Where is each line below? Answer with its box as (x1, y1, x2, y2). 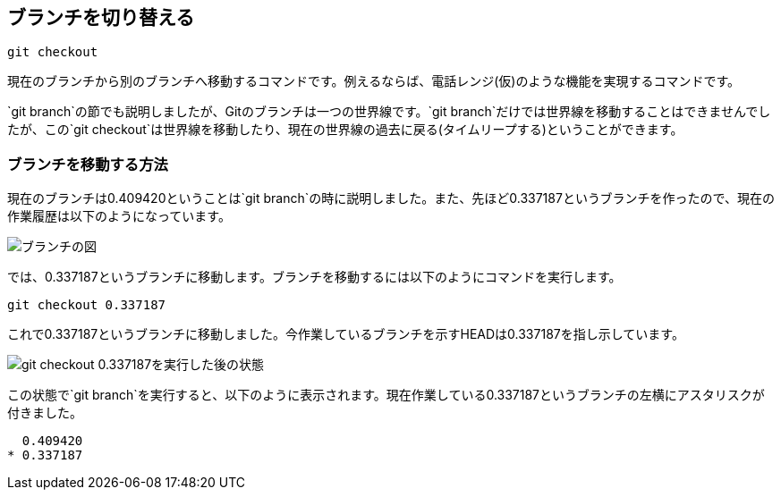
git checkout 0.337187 (7, 298, 166, 313)
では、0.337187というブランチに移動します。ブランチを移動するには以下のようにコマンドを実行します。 (7, 269, 622, 285)
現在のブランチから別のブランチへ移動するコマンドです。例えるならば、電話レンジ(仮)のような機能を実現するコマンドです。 (7, 73, 740, 89)
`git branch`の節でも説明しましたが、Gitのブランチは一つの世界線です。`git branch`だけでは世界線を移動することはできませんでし (7, 104, 771, 120)
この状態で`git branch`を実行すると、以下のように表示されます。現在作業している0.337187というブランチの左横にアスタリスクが (7, 387, 765, 403)
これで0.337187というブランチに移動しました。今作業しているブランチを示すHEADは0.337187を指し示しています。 (7, 326, 684, 342)
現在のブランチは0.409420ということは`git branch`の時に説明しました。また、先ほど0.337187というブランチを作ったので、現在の (7, 190, 776, 206)
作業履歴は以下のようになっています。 (7, 208, 231, 224)
